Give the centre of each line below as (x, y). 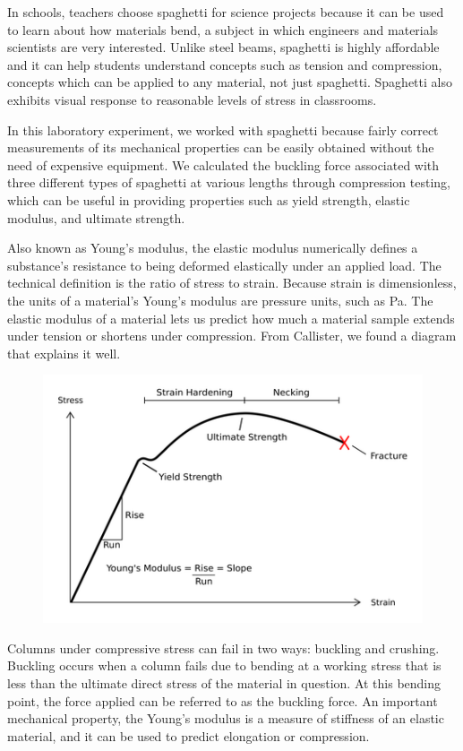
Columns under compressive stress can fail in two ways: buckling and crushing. (223, 647)
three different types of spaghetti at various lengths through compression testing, (229, 182)
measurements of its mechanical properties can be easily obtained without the (221, 147)
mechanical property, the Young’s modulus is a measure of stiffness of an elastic (226, 718)
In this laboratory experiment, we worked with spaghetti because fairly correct (223, 129)
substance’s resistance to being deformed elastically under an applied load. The (224, 265)
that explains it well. (64, 353)
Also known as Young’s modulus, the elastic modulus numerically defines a (213, 248)
